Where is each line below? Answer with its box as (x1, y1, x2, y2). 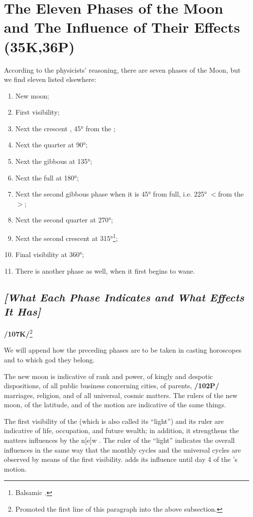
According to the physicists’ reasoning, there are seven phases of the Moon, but (4, 64, 241, 75)
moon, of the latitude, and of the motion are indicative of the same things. (4, 399, 226, 410)
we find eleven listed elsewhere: (4, 74, 96, 84)
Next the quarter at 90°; (15, 139, 88, 150)
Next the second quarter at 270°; (15, 215, 113, 225)
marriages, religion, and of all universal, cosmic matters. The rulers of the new (4, 390, 237, 400)
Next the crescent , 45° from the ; (15, 123, 116, 133)
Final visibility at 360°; (15, 249, 84, 259)
